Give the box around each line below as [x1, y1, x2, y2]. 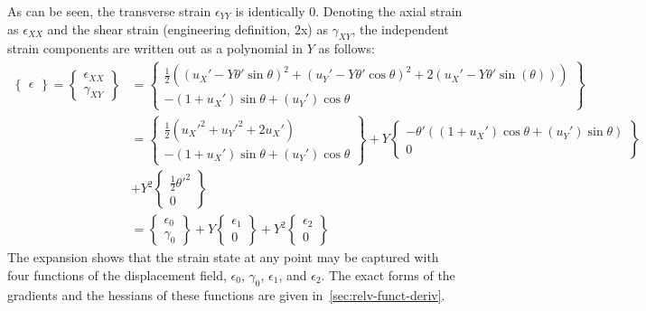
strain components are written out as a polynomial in [7, 39, 304, 58]
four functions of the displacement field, [7, 265, 227, 284]
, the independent [351, 19, 449, 38]
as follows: [318, 39, 375, 58]
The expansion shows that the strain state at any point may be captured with [7, 248, 439, 267]
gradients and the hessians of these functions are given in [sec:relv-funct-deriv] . [7, 285, 445, 304]
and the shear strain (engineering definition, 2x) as [47, 19, 328, 38]
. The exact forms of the [321, 265, 455, 284]
